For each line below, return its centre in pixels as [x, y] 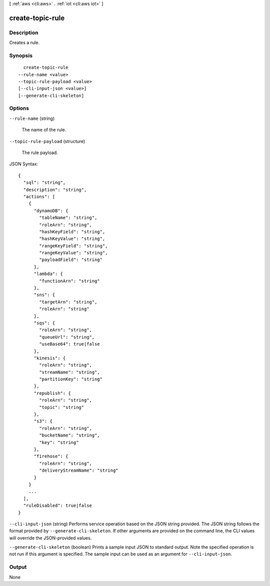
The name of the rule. [44, 130]
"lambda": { [48, 274]
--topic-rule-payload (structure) [47, 141]
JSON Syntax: [24, 164]
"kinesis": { [50, 358]
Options [19, 108]
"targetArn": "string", [68, 302]
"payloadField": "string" [71, 260]
